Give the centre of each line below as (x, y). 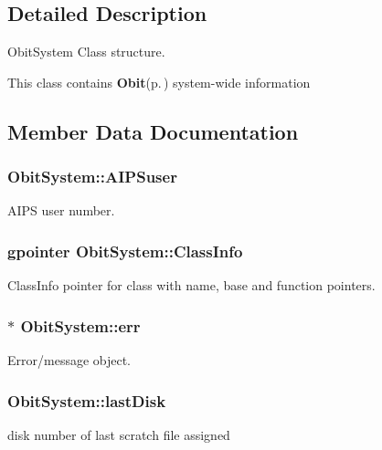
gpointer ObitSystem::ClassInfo (125, 251)
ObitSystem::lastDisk (87, 400)
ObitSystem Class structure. (86, 52)
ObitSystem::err (80, 325)
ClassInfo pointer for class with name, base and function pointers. (191, 285)
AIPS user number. (61, 210)
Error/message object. (69, 360)
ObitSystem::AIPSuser (92, 177)
